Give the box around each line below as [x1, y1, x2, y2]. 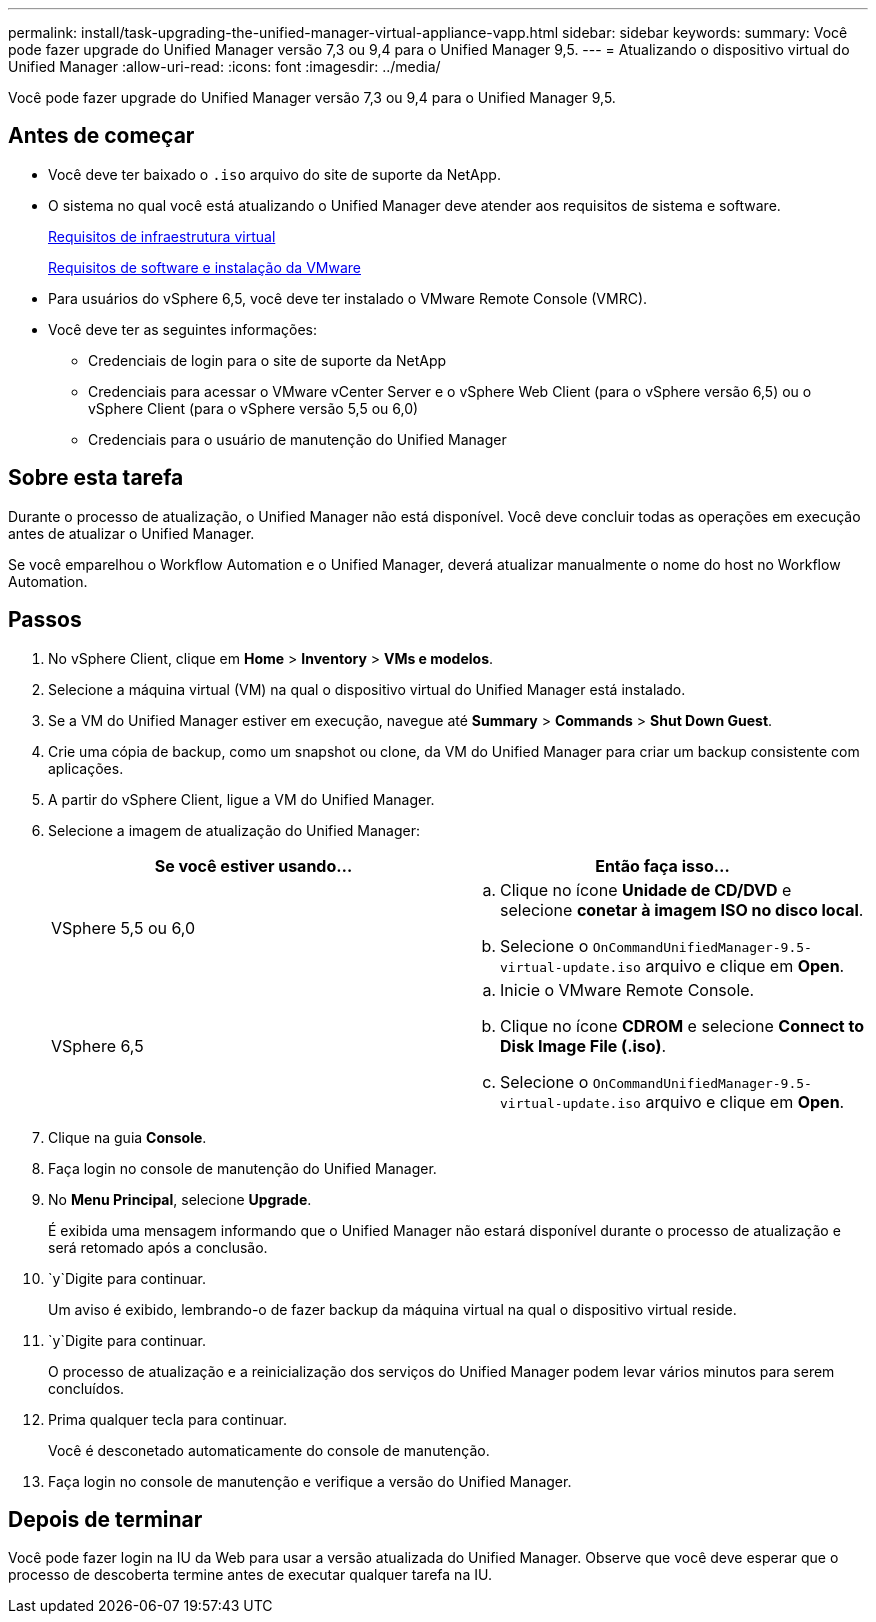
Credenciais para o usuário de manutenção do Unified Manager [88, 430, 507, 448]
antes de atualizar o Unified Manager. [8, 524, 255, 542]
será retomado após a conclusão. [48, 1238, 268, 1256]
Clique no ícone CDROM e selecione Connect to [500, 1015, 864, 1036]
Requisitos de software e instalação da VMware [48, 258, 361, 276]
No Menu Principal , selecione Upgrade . [48, 1190, 312, 1208]
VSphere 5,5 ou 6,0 [51, 917, 196, 938]
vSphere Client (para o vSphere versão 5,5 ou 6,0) [88, 399, 419, 417]
